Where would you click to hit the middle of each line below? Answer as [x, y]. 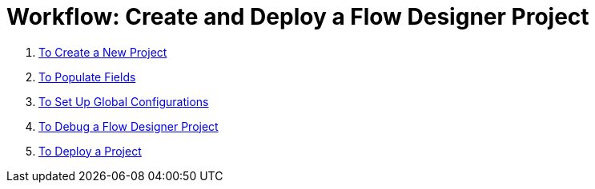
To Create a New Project [103, 52]
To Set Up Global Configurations [124, 101]
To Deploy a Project [90, 151]
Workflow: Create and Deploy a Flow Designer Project [298, 17]
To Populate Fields [87, 77]
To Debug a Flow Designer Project [129, 126]
